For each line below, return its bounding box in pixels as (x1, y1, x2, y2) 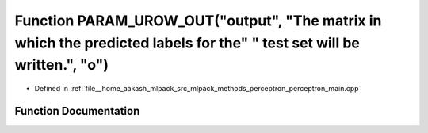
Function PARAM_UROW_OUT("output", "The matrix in (14, 12, 382, 29)
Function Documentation (14, 104, 140, 118)
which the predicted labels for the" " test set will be (14, 34, 360, 51)
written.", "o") (14, 56, 109, 74)
